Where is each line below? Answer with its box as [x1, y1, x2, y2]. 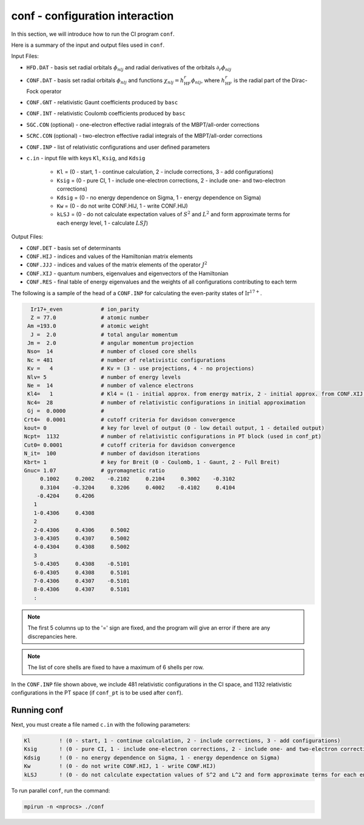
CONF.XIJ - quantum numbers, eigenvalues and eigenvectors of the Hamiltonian [26, 270, 229, 277]
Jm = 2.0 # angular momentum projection [27, 340, 194, 347]
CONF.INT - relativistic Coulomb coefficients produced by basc [26, 110, 186, 117]
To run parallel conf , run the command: [11, 787, 110, 794]
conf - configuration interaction [11, 9, 174, 22]
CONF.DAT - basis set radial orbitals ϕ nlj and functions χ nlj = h [26, 76, 184, 85]
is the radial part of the [234, 76, 291, 84]
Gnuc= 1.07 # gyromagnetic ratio [24, 467, 165, 474]
